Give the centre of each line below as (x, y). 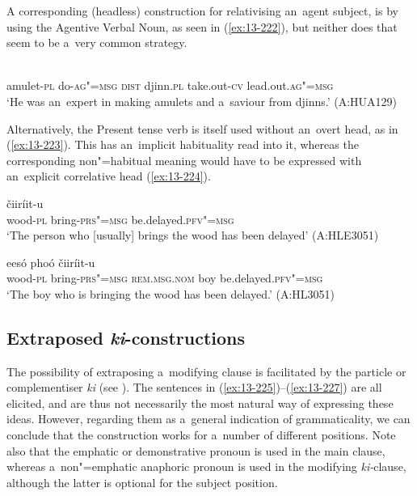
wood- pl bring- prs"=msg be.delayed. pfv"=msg (120, 219)
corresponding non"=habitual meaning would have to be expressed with (184, 160)
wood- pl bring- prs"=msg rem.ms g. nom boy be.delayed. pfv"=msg (165, 278)
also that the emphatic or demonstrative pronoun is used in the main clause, (196, 450)
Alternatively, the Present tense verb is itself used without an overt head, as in (202, 128)
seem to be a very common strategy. (97, 42)
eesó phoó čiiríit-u (51, 262)
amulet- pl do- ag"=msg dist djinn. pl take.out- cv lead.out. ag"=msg (170, 85)
